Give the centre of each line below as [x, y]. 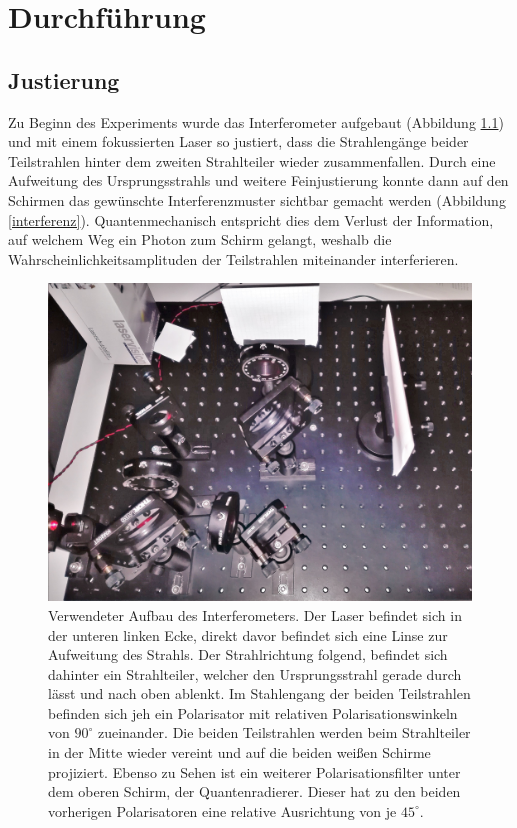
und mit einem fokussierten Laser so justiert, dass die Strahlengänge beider [238, 141]
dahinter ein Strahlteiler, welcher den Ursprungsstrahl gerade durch [255, 673]
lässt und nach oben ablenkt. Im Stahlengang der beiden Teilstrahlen [259, 693]
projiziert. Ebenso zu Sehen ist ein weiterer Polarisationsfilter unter [254, 771]
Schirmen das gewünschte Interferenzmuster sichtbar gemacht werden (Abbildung [257, 199]
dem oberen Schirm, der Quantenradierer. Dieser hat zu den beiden [254, 791]
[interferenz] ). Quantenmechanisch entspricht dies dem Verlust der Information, [251, 219]
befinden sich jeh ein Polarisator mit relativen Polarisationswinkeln [253, 712]
